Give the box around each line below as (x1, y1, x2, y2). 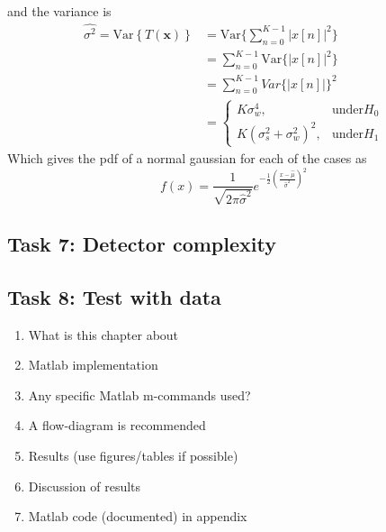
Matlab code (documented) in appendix (28, 507, 247, 526)
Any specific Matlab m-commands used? (28, 385, 251, 404)
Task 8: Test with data (7, 282, 221, 310)
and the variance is (7, 2, 112, 20)
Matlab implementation (28, 355, 158, 374)
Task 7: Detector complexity (7, 230, 276, 258)
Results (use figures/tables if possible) (28, 446, 238, 464)
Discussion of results (28, 476, 141, 495)
